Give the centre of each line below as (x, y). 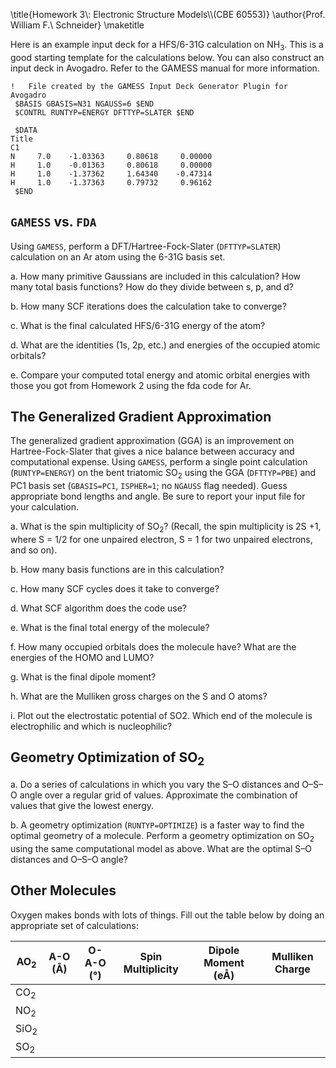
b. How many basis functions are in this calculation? (117, 570)
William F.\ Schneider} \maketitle (77, 25)
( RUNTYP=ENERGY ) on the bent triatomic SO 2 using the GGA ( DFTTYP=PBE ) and (163, 474)
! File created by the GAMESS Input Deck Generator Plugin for (149, 86)
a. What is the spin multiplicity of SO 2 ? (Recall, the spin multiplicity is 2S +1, (166, 527)
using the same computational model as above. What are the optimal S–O (161, 848)
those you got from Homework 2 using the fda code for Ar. (131, 385)
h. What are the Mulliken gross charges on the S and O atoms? (139, 696)
